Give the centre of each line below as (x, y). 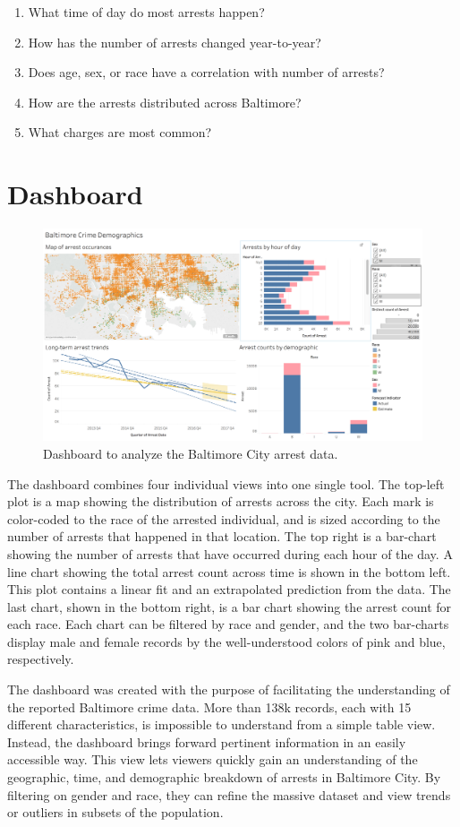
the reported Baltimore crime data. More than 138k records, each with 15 (209, 706)
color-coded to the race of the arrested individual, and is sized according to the (224, 518)
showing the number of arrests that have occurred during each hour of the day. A (230, 553)
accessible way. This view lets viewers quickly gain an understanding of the (213, 759)
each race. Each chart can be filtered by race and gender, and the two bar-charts (228, 624)
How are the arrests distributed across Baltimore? (165, 102)
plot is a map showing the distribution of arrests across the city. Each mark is (221, 501)
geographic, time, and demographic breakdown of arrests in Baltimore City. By (224, 777)
